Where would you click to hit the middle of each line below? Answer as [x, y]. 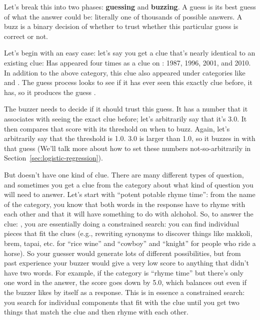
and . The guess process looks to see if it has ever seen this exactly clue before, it [128, 82]
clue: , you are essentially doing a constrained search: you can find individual [122, 223]
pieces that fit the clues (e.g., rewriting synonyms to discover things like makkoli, [128, 233]
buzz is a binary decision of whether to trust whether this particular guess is [121, 26]
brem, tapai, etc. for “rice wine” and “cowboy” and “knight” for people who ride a [130, 243]
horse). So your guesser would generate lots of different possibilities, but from [122, 253]
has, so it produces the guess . [50, 92]
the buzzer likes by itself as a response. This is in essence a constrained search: [124, 292]
